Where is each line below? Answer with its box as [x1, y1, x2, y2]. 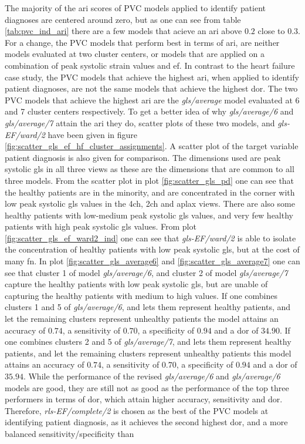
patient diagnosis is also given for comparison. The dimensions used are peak [5, 151, 281, 163]
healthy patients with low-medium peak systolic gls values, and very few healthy [5, 208, 293, 221]
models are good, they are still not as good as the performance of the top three [5, 381, 289, 393]
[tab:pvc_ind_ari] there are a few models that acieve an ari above [5, 25, 242, 37]
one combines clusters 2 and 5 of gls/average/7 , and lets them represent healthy [5, 335, 292, 348]
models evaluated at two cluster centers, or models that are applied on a [5, 48, 265, 60]
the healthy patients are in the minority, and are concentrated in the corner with [5, 186, 295, 198]
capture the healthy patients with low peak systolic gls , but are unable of [5, 278, 268, 290]
